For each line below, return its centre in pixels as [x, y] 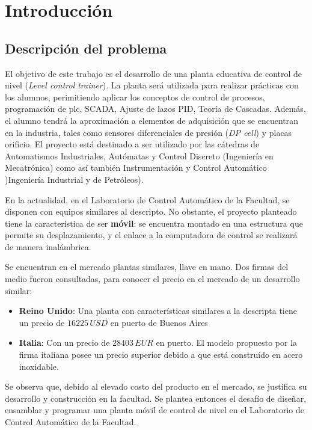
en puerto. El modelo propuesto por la [227, 342]
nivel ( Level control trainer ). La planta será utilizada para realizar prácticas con [152, 85]
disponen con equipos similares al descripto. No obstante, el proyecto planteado [151, 211]
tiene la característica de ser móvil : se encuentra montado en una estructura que [154, 223]
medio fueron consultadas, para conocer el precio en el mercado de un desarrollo [152, 279]
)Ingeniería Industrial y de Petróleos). [74, 179]
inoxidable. [39, 366]
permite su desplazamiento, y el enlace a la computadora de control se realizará [151, 235]
